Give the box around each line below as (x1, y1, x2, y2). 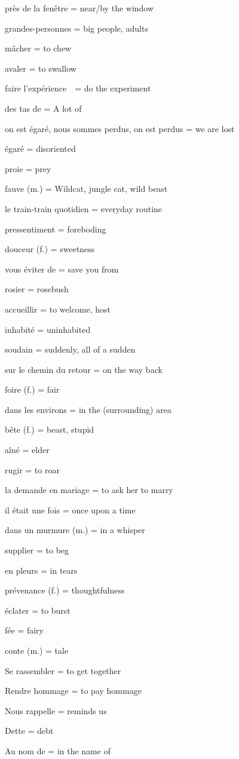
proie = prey (5, 162, 51, 175)
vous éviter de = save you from (5, 262, 119, 275)
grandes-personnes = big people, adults (5, 22, 148, 34)
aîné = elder (5, 443, 50, 456)
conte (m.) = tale (5, 644, 69, 656)
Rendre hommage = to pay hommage (5, 684, 142, 697)
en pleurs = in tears (5, 564, 78, 576)
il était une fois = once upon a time (5, 503, 136, 516)
